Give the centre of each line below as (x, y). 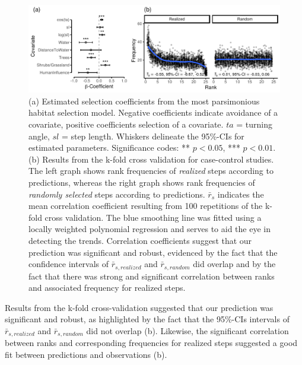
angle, (39, 136)
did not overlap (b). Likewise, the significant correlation (187, 330)
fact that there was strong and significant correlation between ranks (152, 276)
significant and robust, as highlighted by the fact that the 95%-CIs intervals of (147, 319)
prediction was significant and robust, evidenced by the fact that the (153, 252)
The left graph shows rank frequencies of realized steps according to (151, 171)
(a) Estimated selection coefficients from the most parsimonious (144, 101)
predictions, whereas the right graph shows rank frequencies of (142, 182)
